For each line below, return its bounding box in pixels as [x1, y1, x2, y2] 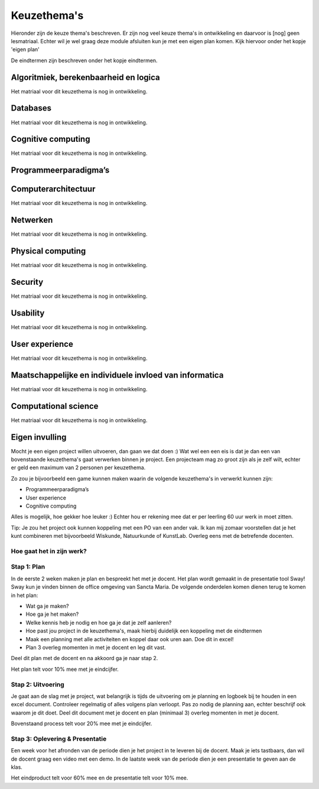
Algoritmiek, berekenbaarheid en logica [11, 72, 161, 82]
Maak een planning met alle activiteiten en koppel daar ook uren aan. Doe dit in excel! [25, 635, 234, 642]
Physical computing [11, 246, 86, 256]
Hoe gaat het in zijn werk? [11, 547, 87, 555]
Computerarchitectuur [11, 184, 96, 194]
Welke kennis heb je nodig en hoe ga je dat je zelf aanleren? [25, 619, 172, 626]
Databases [11, 103, 52, 113]
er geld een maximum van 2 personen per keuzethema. [11, 464, 146, 471]
